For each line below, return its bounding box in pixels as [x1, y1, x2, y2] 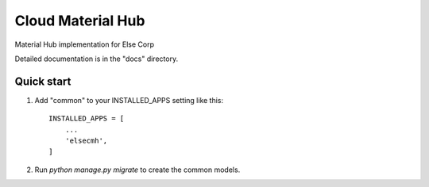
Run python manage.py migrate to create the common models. [34, 165, 241, 174]
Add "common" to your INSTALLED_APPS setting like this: [34, 95, 224, 105]
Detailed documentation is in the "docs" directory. [14, 54, 179, 63]
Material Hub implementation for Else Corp [14, 40, 155, 49]
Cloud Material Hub [14, 12, 145, 29]
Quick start [14, 74, 71, 88]
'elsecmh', [64, 136, 108, 146]
